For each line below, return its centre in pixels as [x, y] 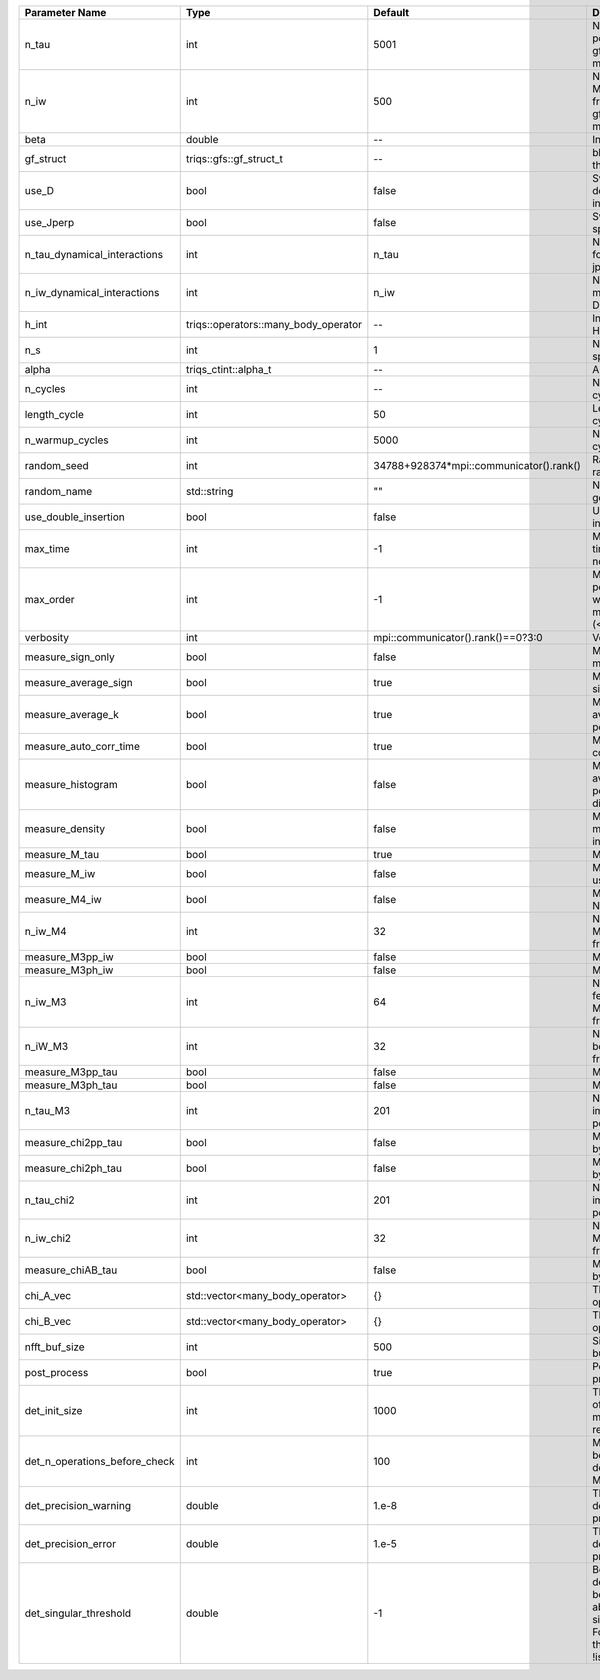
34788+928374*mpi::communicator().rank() [477, 465]
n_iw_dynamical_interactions [92, 292]
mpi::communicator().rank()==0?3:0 [458, 637]
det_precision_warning [78, 1505]
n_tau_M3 [47, 1110]
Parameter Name [65, 12]
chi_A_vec [48, 1295]
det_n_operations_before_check [99, 1461]
